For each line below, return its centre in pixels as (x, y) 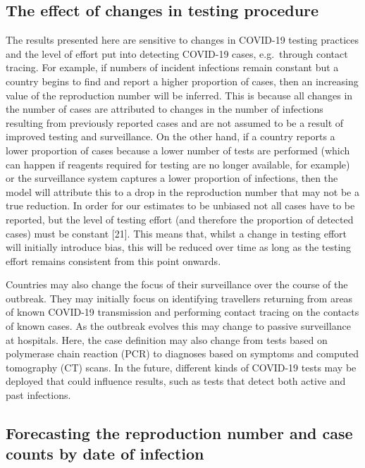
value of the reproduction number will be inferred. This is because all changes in (179, 95)
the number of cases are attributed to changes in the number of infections (165, 109)
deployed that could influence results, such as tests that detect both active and (176, 381)
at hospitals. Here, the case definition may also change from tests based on (167, 339)
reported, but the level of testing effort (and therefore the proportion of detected (180, 219)
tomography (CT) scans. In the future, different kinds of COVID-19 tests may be (181, 367)
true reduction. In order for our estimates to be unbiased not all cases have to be (180, 205)
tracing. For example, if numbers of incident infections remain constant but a (172, 67)
